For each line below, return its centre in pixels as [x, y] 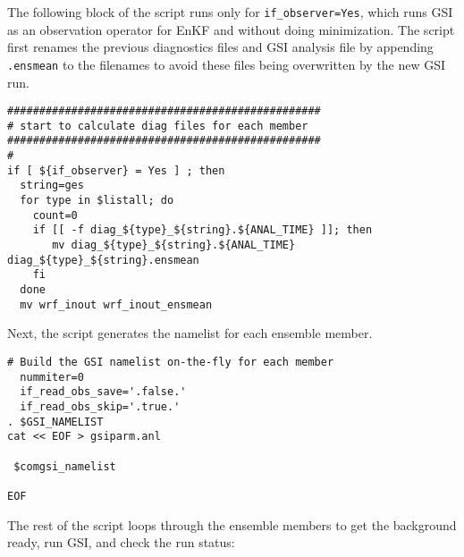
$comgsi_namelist [65, 466]
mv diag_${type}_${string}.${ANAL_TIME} [174, 245]
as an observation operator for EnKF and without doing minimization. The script [231, 29]
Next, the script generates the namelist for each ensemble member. [190, 333]
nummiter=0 [52, 377]
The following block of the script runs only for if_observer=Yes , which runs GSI [230, 12]
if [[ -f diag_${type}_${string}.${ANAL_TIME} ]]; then [202, 230]
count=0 [55, 215]
